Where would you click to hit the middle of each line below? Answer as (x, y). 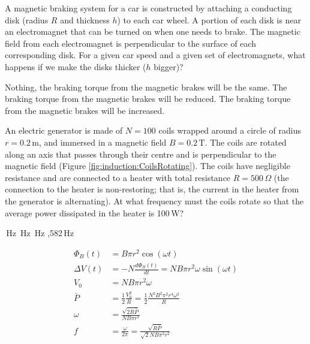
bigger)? (168, 66)
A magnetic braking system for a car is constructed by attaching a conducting (148, 8)
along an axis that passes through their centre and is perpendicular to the (141, 154)
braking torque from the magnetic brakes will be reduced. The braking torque (148, 99)
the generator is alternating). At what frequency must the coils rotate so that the (154, 200)
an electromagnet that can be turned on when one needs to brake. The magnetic (153, 31)
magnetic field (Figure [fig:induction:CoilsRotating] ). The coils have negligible (148, 166)
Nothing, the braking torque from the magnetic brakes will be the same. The (146, 87)
